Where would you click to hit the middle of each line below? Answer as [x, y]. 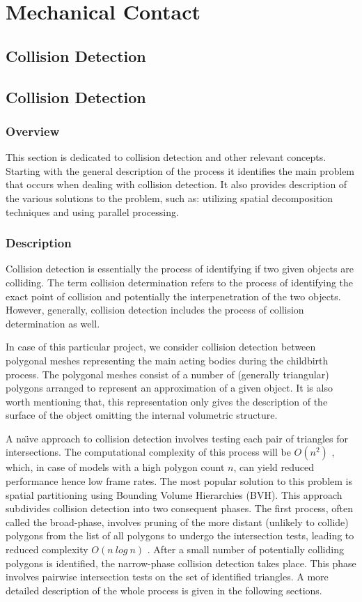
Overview [33, 131]
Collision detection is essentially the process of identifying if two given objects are [180, 269]
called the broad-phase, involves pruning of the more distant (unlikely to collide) [177, 522]
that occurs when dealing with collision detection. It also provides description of [176, 184]
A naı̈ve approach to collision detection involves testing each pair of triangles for [177, 438]
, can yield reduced [274, 467]
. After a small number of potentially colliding [245, 549]
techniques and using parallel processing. [92, 211]
